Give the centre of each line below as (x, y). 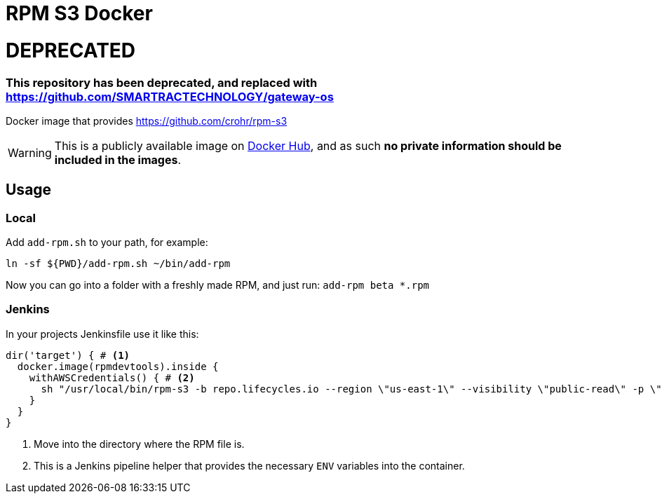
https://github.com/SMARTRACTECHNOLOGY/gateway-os (170, 96)
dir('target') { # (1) (68, 355)
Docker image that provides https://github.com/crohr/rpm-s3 (147, 121)
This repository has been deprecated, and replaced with (162, 82)
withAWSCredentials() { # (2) (112, 377)
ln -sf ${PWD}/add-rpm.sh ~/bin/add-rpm (118, 264)
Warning (30, 152)
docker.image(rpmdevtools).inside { (118, 366)
